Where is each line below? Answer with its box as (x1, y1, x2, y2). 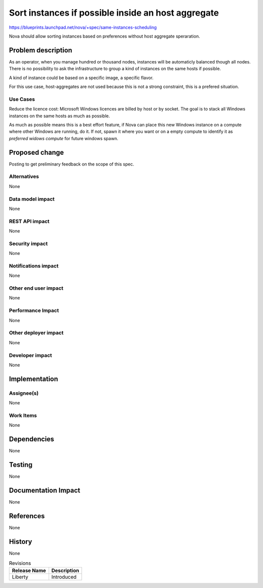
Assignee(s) (9, 390, 39, 397)
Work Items (9, 412, 37, 419)
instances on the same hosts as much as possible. (9, 113, 110, 119)
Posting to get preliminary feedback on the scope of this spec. (9, 161, 134, 167)
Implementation (9, 375, 58, 383)
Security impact (9, 240, 48, 247)
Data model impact (9, 195, 55, 202)
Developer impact (9, 352, 52, 358)
